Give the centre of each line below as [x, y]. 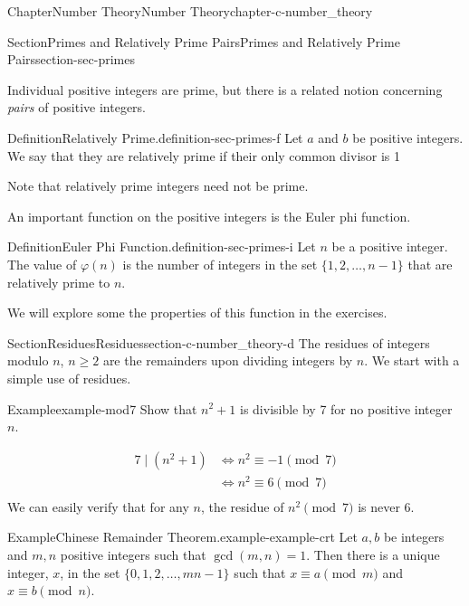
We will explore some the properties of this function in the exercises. [197, 312]
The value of [42, 264]
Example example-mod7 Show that [102, 408]
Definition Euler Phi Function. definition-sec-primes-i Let [162, 246]
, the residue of [242, 506]
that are [430, 264]
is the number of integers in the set [220, 264]
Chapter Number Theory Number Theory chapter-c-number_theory [190, 11]
